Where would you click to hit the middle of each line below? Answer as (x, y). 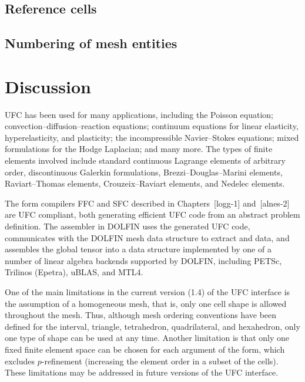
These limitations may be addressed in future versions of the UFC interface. (142, 372)
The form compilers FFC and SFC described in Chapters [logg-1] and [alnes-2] (147, 203)
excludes (20, 361)
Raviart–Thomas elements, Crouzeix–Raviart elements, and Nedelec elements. (145, 183)
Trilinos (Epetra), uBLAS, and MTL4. (74, 272)
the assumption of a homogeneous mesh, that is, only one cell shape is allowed (146, 303)
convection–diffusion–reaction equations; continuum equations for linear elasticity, (152, 126)
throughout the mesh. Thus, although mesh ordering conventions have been (141, 315)
